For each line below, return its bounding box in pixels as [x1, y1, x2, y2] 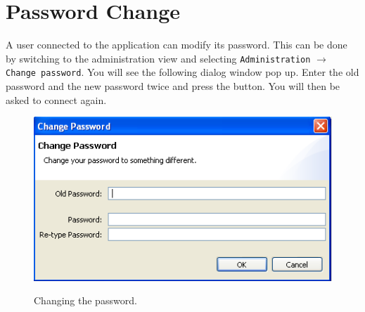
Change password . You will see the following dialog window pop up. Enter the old [6, 65, 359, 79]
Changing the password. [34, 293, 137, 308]
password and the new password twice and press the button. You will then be [6, 79, 340, 93]
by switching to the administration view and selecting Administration [6, 51, 311, 65]
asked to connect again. [6, 92, 107, 107]
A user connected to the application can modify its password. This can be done [6, 37, 347, 52]
